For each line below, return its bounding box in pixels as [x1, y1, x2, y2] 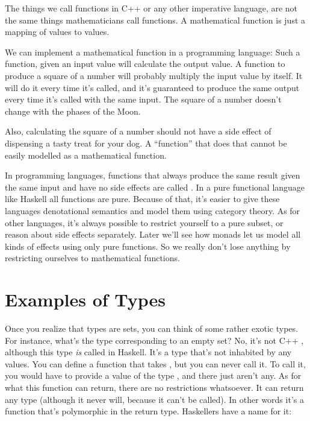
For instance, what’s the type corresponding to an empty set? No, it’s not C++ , [5, 334, 304, 346]
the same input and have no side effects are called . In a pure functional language [5, 180, 305, 193]
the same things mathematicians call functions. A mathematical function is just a [5, 13, 305, 26]
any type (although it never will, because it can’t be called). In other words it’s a [5, 393, 304, 405]
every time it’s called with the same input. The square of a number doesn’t [5, 93, 282, 106]
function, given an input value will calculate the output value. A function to [5, 57, 285, 70]
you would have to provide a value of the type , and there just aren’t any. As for [5, 369, 302, 382]
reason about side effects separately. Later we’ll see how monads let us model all [5, 228, 301, 241]
